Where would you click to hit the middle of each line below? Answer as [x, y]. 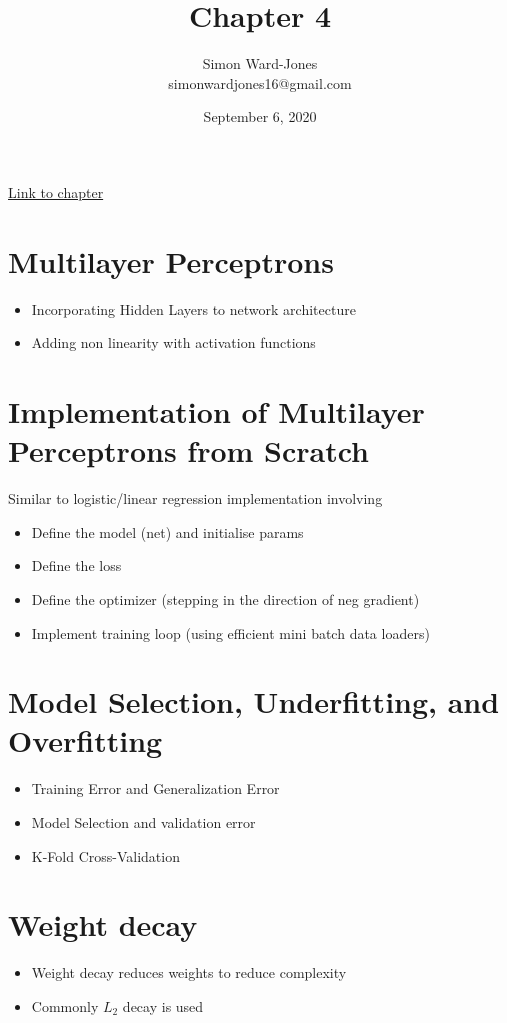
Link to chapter [56, 191]
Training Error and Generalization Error [155, 788]
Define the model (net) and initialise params [167, 531]
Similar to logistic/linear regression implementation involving [195, 498]
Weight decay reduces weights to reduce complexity [189, 972]
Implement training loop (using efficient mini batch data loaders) [230, 632]
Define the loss [76, 565]
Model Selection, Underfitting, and [254, 701]
